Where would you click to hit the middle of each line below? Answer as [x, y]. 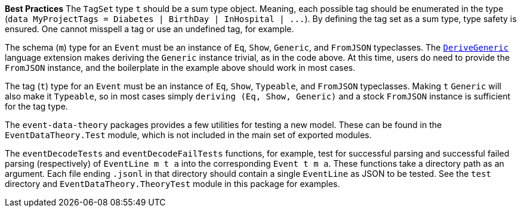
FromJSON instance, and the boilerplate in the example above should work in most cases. [180, 68]
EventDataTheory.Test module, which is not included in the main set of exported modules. [188, 135]
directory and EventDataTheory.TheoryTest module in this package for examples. [172, 184]
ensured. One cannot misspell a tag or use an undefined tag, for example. [149, 29]
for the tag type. [36, 106]
